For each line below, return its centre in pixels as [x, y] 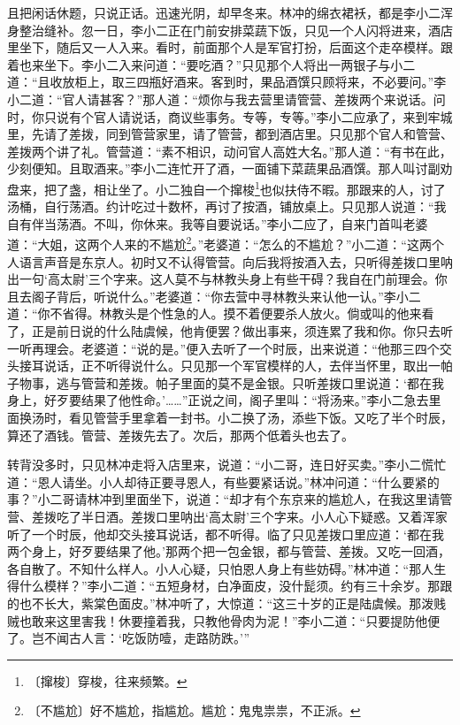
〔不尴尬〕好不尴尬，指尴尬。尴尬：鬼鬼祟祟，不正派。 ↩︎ [194, 710]
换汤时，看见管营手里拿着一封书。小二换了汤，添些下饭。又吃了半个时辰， [236, 417]
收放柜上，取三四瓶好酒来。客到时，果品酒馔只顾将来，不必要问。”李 [248, 82]
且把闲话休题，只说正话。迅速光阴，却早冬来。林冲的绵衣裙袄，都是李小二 [224, 12]
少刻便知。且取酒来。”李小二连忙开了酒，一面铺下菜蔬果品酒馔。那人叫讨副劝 [230, 168]
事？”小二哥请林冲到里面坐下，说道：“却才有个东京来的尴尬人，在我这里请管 [230, 499]
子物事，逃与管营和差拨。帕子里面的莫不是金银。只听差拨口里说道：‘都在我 [226, 382]
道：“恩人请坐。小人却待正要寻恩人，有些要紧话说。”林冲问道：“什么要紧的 [223, 481]
